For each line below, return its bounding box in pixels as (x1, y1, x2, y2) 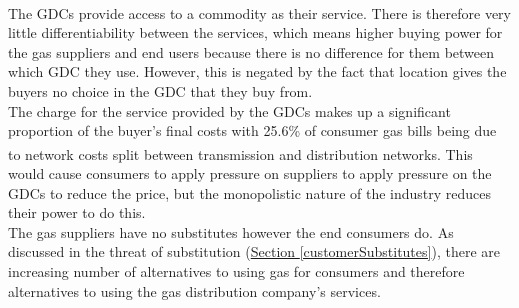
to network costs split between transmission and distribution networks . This (8, 143, 473, 164)
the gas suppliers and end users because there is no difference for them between (8, 41, 495, 62)
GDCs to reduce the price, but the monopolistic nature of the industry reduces (8, 182, 492, 203)
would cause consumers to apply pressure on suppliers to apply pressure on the (8, 163, 492, 183)
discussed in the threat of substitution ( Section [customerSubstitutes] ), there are (8, 241, 500, 262)
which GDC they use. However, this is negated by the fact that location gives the (8, 61, 507, 82)
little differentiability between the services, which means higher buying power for (8, 22, 503, 43)
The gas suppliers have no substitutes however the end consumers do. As (8, 221, 454, 242)
